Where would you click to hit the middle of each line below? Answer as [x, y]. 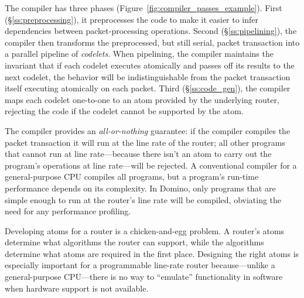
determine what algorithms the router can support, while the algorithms [134, 242]
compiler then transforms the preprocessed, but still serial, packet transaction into [152, 42]
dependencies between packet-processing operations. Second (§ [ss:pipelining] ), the [151, 31]
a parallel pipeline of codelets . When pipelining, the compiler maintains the [139, 54]
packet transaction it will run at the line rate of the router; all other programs [145, 142]
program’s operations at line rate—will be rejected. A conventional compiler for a [151, 165]
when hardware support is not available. [77, 288]
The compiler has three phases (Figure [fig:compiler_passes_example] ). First [144, 8]
